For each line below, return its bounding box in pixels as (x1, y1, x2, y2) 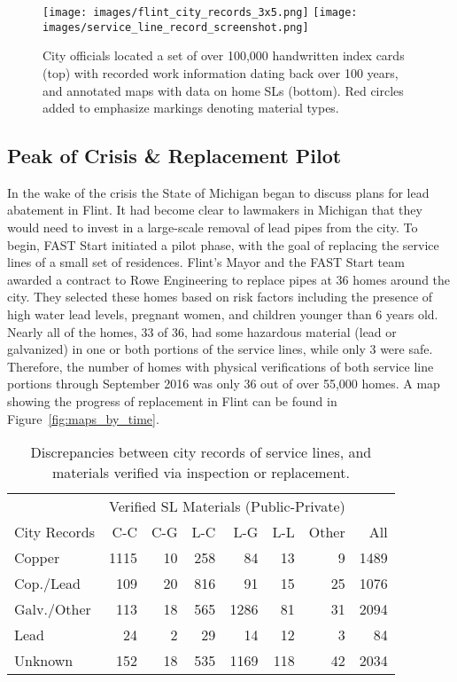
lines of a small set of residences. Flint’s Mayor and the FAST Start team (7, 253, 405, 271)
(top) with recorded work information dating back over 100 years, (43, 63, 399, 82)
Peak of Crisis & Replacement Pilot (7, 142, 342, 169)
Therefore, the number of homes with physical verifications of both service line (7, 357, 434, 375)
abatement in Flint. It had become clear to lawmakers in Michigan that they (7, 200, 422, 219)
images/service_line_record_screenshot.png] (43, 20, 309, 34)
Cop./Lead (14, 573, 81, 594)
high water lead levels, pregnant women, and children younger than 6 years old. (7, 305, 438, 324)
